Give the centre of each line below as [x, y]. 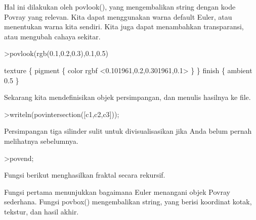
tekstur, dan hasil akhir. [41, 211]
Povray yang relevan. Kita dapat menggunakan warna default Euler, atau [118, 16]
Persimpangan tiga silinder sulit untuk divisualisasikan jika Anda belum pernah [128, 131]
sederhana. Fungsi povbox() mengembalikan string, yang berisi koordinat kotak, [128, 202]
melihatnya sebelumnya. [41, 141]
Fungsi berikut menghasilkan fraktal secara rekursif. [85, 175]
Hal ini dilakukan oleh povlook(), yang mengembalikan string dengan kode [120, 7]
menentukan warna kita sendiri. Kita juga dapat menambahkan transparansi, [124, 26]
